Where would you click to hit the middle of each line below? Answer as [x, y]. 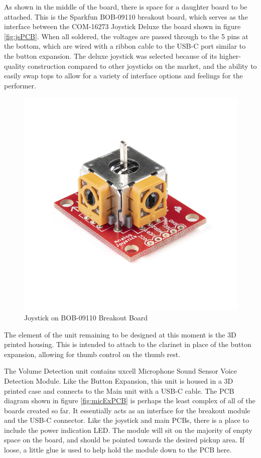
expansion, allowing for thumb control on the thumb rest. [92, 354]
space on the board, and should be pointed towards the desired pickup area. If [124, 440]
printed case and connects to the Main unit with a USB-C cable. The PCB [119, 390]
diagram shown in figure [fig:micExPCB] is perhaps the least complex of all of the [130, 400]
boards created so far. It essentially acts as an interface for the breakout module [127, 410]
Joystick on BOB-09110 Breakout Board [86, 317]
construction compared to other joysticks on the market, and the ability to [142, 66]
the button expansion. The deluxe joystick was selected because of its [111, 55]
